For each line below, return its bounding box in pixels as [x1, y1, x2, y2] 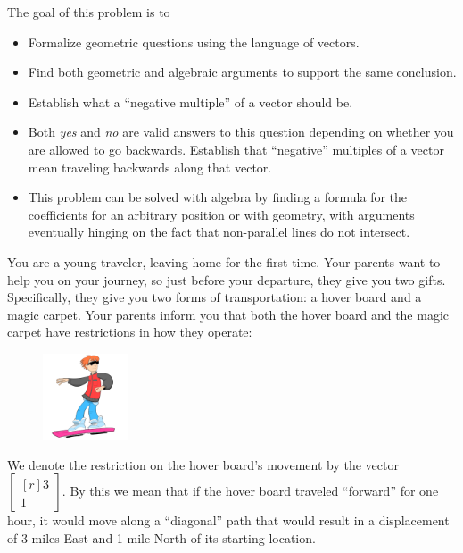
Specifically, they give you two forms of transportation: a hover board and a [7, 288, 422, 306]
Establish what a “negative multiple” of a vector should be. [28, 92, 353, 111]
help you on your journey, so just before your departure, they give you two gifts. [7, 270, 446, 289]
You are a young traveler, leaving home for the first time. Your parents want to [7, 252, 441, 271]
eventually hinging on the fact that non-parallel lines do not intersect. [28, 222, 410, 241]
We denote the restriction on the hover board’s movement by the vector [7, 455, 399, 473]
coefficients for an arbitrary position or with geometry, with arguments [28, 205, 415, 223]
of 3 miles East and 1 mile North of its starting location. [7, 528, 316, 547]
